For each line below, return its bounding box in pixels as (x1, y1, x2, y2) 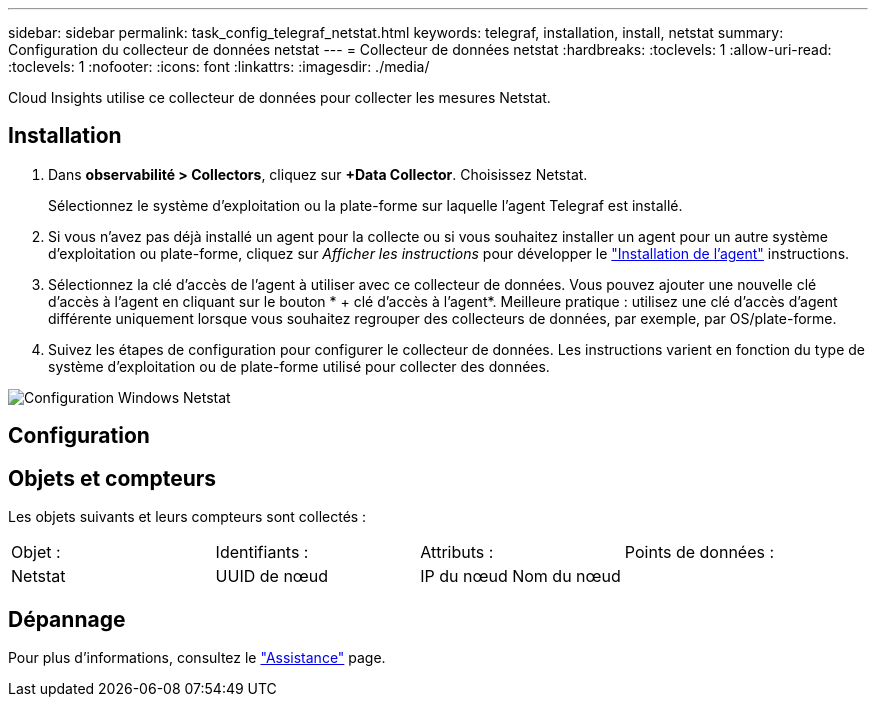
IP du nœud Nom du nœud (420, 566, 621, 587)
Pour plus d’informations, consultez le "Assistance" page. (8, 648, 386, 666)
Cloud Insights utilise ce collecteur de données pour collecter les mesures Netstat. (8, 89, 551, 106)
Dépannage (8, 606, 126, 632)
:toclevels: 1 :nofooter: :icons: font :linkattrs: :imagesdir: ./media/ (8, 58, 430, 75)
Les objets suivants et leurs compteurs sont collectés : (8, 508, 367, 526)
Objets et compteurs (8, 465, 217, 491)
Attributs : (420, 542, 494, 563)
